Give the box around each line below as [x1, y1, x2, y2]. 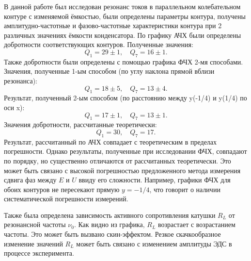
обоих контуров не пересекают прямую [4, 184, 120, 194]
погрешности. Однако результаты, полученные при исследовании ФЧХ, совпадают [4, 146, 247, 156]
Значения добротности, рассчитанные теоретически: [4, 119, 157, 130]
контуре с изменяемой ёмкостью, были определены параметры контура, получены [4, 11, 246, 21]
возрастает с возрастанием [157, 219, 235, 229]
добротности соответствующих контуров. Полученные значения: [4, 39, 193, 49]
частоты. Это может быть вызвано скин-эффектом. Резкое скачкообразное [4, 229, 221, 239]
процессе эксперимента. [4, 248, 74, 258]
